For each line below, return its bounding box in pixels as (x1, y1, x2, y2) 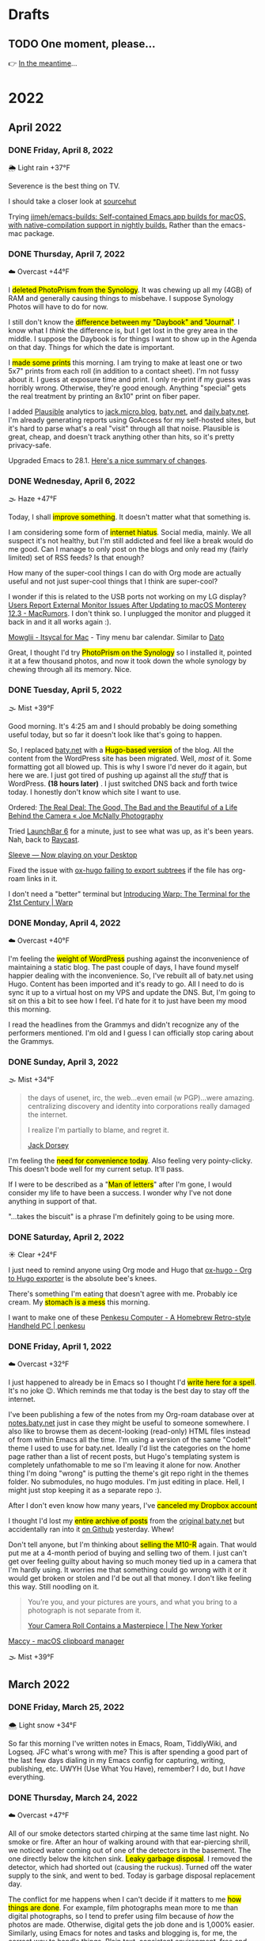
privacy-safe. (8, 441, 51, 450)
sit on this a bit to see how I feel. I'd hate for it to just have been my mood (8, 996, 247, 1006)
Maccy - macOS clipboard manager (8, 1636, 125, 1646)
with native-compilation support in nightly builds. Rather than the (8, 220, 220, 230)
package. (24, 228, 55, 238)
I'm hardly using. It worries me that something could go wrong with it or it (8, 1565, 248, 1574)
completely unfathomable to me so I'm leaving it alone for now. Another (8, 1460, 241, 1469)
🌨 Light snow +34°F (8, 1720, 78, 1730)
